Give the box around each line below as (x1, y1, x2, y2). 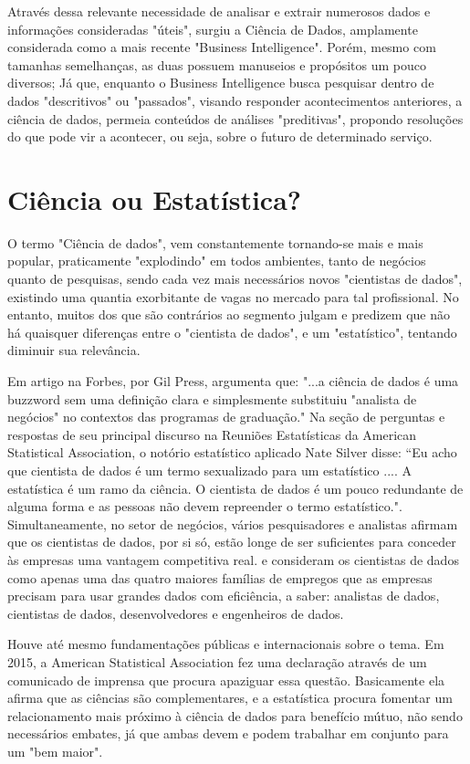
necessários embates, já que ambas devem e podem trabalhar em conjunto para (7, 724, 449, 743)
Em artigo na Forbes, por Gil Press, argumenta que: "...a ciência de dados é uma (7, 372, 459, 391)
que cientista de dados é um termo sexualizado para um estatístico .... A (7, 461, 412, 479)
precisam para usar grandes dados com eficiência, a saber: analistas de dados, (7, 586, 440, 605)
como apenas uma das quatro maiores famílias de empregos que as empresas (7, 568, 433, 587)
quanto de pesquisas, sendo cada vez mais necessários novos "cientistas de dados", (7, 269, 463, 288)
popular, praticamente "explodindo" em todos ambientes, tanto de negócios (7, 251, 426, 270)
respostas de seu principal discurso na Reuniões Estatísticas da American (7, 424, 417, 444)
